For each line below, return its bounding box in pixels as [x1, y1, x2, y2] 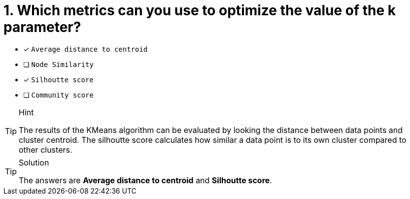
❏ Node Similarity [23, 60, 94, 68]
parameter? [3, 19, 81, 35]
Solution [19, 157, 49, 167]
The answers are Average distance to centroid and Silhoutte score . [19, 175, 272, 185]
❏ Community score [23, 90, 94, 99]
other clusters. [19, 144, 72, 155]
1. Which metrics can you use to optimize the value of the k [3, 2, 396, 19]
